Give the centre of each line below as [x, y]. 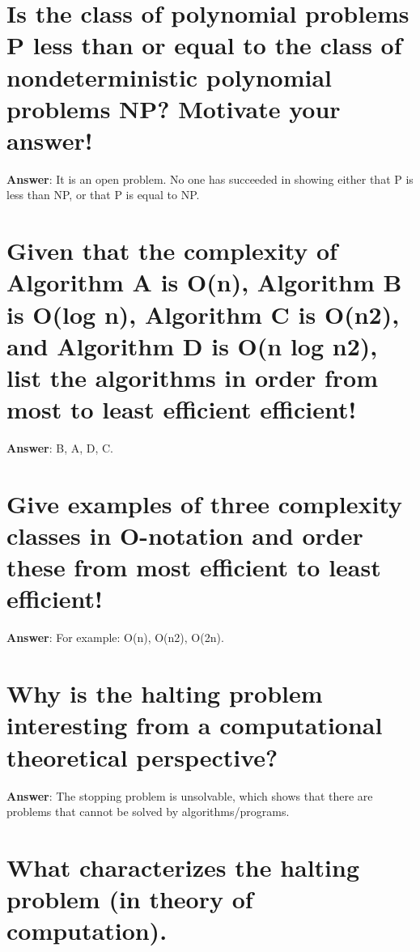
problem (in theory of [130, 899]
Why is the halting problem [165, 693]
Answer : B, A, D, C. [60, 448]
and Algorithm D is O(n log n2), [192, 345]
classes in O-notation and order [185, 535]
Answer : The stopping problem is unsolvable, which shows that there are [190, 795]
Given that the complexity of [172, 251]
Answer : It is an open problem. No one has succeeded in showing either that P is [210, 178]
